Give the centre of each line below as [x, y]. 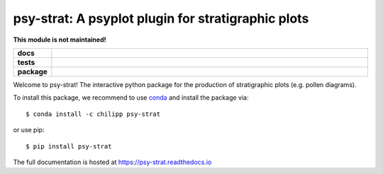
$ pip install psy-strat [69, 146]
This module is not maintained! [60, 40]
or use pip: [29, 130]
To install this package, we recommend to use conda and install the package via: [131, 98]
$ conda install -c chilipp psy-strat [93, 114]
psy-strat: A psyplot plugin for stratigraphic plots [161, 18]
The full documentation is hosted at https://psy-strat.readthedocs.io [112, 162]
